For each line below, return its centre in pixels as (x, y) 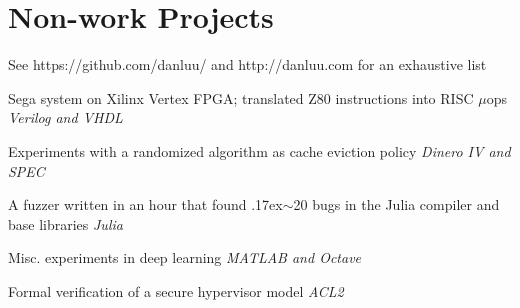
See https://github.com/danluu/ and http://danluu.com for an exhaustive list (247, 64)
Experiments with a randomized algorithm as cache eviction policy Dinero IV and (259, 150)
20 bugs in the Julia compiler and (396, 204)
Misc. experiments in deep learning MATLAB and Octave (185, 257)
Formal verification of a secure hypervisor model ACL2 (176, 290)
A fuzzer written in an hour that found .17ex (145, 204)
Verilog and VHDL (65, 117)
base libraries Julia (65, 223)
